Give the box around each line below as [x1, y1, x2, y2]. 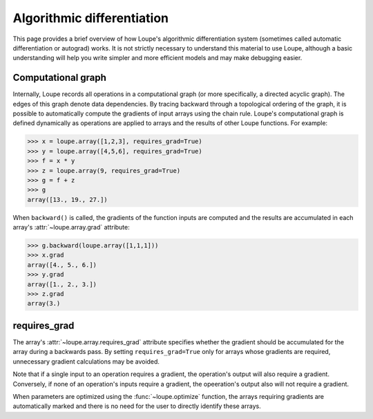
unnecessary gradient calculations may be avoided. [12, 357, 160, 366]
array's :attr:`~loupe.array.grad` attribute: [12, 223, 131, 232]
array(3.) [27, 299, 61, 308]
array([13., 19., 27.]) [27, 196, 108, 203]
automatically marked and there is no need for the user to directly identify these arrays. [12, 402, 262, 411]
